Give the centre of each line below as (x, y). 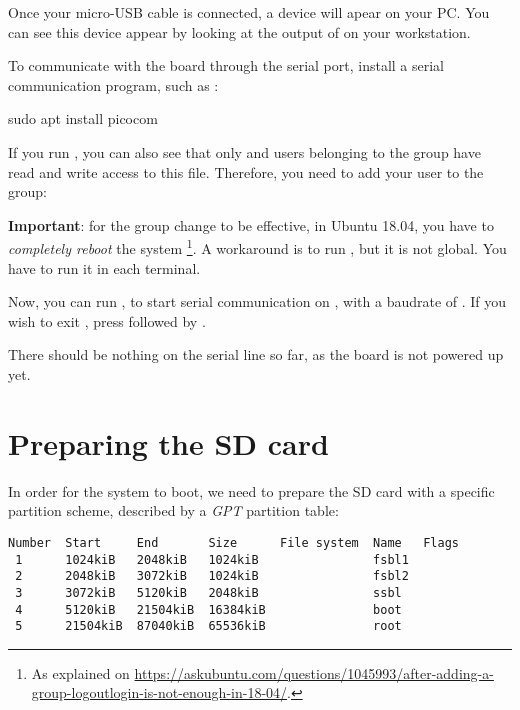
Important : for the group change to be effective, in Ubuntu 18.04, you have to (251, 224)
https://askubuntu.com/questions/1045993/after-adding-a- (314, 672)
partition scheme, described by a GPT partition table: (173, 510)
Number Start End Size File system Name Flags (234, 542)
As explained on (80, 672)
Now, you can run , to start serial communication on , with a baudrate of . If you (257, 301)
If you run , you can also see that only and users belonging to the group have (244, 151)
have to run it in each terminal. (104, 267)
